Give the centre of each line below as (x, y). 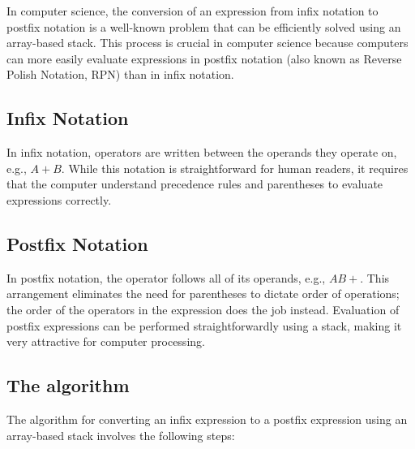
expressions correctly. (59, 199)
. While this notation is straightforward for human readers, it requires (235, 168)
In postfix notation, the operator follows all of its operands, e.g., (166, 277)
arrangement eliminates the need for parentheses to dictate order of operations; (203, 294)
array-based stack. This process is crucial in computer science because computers (207, 43)
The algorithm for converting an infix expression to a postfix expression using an (207, 419)
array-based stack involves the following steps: (121, 435)
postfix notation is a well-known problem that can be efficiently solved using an (204, 26)
